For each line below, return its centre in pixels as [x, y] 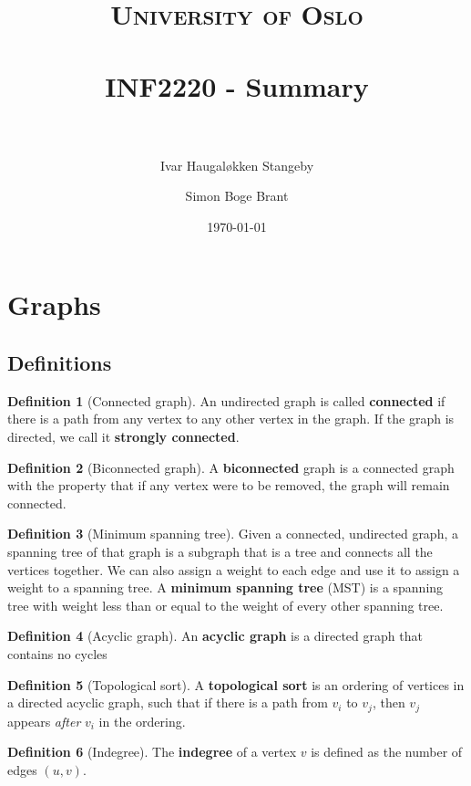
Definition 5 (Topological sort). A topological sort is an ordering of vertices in [236, 684]
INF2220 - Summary [237, 85]
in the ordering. [142, 721]
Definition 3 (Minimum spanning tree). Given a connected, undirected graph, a [233, 534]
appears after [44, 721]
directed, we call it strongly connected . [123, 437]
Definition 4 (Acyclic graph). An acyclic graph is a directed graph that [215, 636]
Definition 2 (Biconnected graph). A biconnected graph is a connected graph [231, 467]
